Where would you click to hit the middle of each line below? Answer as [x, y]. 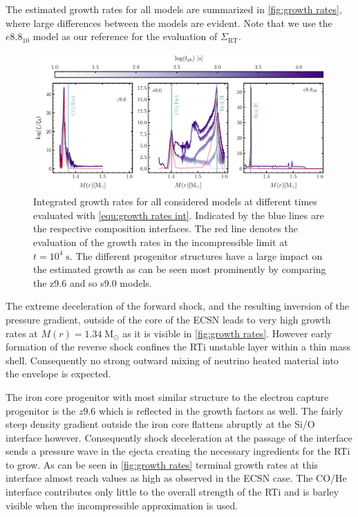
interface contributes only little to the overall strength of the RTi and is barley [172, 492]
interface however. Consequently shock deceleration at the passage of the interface [179, 437]
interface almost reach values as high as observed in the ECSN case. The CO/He [176, 478]
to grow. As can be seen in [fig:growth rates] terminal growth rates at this [162, 464]
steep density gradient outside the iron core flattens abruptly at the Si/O [160, 424]
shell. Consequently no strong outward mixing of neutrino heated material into [172, 360]
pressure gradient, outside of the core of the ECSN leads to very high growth [168, 319]
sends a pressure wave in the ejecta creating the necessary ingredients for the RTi [178, 451]
